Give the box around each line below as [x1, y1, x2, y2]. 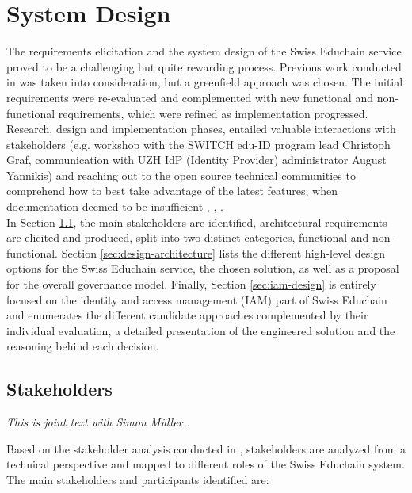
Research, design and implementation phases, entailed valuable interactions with [6, 120, 396, 137]
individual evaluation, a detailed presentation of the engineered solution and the [6, 322, 395, 338]
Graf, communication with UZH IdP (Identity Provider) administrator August [6, 151, 387, 168]
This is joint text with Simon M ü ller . [6, 414, 190, 430]
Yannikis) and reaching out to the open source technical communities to [6, 166, 356, 183]
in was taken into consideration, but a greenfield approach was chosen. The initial [6, 74, 403, 90]
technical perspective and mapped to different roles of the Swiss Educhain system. [6, 456, 405, 472]
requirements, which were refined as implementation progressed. [58, 105, 368, 121]
